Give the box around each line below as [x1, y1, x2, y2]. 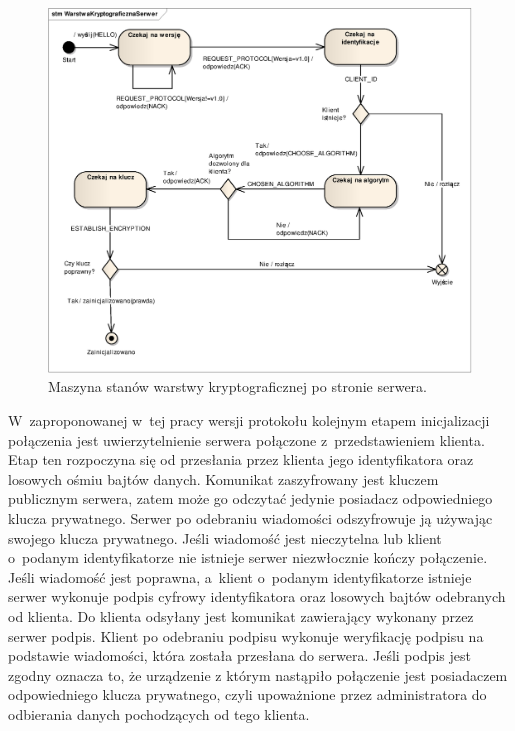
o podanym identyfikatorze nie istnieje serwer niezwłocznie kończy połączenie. [8, 547, 488, 568]
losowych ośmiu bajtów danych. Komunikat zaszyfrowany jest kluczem [8, 468, 439, 489]
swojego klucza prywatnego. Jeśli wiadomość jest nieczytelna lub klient [8, 527, 442, 548]
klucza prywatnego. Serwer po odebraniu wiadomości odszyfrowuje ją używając [8, 507, 493, 528]
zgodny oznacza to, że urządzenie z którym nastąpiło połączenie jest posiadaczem [8, 664, 508, 685]
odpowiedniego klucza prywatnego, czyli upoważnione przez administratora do [8, 684, 487, 705]
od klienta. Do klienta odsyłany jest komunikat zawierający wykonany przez [8, 605, 474, 626]
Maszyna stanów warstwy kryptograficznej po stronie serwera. [48, 376, 427, 397]
